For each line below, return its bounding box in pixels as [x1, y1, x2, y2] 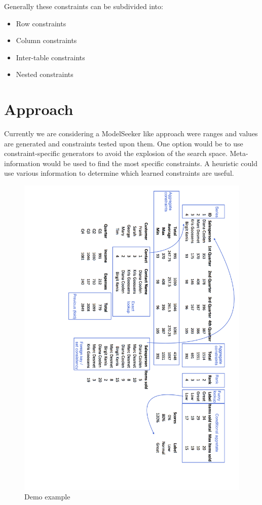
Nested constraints [16, 69, 73, 80]
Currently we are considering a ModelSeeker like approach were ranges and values [4, 128, 258, 139]
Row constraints [16, 18, 66, 28]
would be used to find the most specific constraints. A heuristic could [42, 158, 257, 168]
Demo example [24, 491, 70, 502]
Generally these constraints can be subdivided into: [4, 1, 163, 11]
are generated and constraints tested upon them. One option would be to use [4, 138, 243, 148]
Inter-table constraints [16, 52, 85, 62]
